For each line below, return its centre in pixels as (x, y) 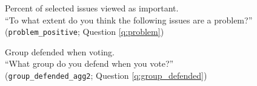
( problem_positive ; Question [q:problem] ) (85, 32)
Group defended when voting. (60, 51)
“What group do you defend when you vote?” (89, 63)
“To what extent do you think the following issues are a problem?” (129, 20)
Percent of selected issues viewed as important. (92, 8)
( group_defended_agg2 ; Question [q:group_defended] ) (106, 75)
